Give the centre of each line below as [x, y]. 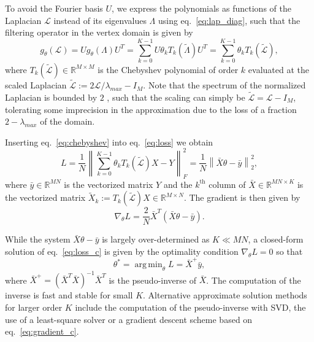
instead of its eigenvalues [100, 20]
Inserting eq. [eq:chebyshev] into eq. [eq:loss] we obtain [109, 142]
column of [227, 184]
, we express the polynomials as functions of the [201, 8]
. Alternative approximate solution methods [225, 295]
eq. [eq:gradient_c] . [42, 331]
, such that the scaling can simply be [176, 97]
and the [178, 184]
